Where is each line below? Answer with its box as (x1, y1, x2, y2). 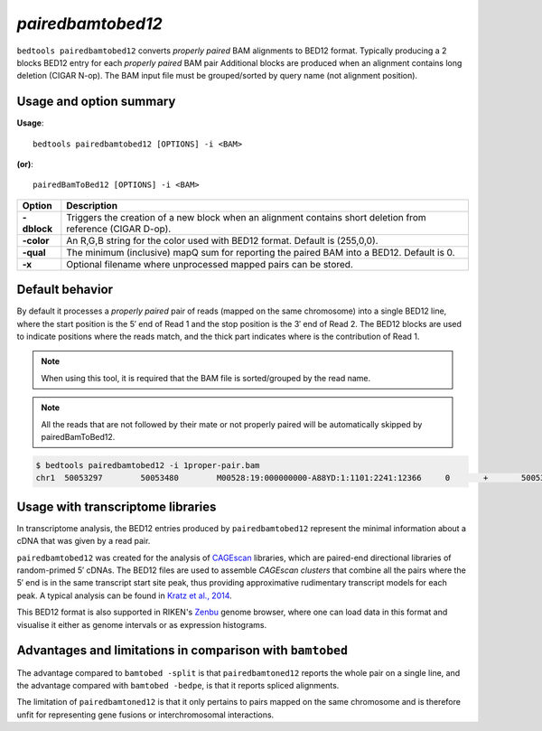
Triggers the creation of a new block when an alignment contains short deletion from (66, 211, 426, 223)
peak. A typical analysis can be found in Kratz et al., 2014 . (16, 590, 232, 601)
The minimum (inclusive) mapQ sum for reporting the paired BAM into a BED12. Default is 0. (66, 246, 455, 258)
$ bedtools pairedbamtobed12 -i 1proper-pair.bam (35, 461, 260, 471)
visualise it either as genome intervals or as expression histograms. (16, 619, 266, 630)
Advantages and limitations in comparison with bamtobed (16, 642, 348, 659)
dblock (22, 222, 53, 235)
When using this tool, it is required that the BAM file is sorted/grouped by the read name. (41, 372, 371, 383)
